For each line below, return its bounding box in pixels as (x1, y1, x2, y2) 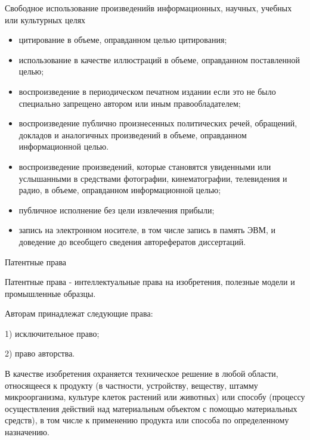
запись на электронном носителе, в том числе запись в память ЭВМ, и (18, 224, 276, 236)
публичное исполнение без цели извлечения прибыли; (18, 203, 215, 216)
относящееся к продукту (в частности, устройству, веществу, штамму (5, 379, 258, 391)
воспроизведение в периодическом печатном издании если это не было (18, 85, 276, 97)
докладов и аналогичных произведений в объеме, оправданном (18, 128, 247, 141)
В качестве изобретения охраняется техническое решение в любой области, (5, 367, 278, 380)
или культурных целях (5, 13, 86, 26)
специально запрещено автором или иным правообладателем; (18, 97, 241, 109)
